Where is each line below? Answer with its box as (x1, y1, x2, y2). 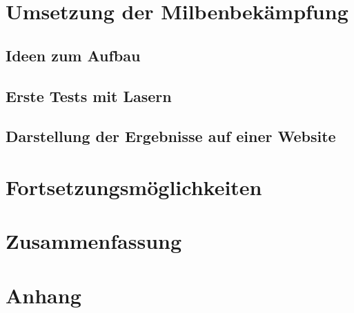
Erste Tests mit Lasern (6, 85, 172, 106)
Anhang (6, 281, 81, 309)
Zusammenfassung (6, 227, 182, 255)
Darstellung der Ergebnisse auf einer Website (6, 125, 336, 147)
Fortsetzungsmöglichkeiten (6, 172, 262, 201)
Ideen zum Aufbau (6, 44, 141, 65)
